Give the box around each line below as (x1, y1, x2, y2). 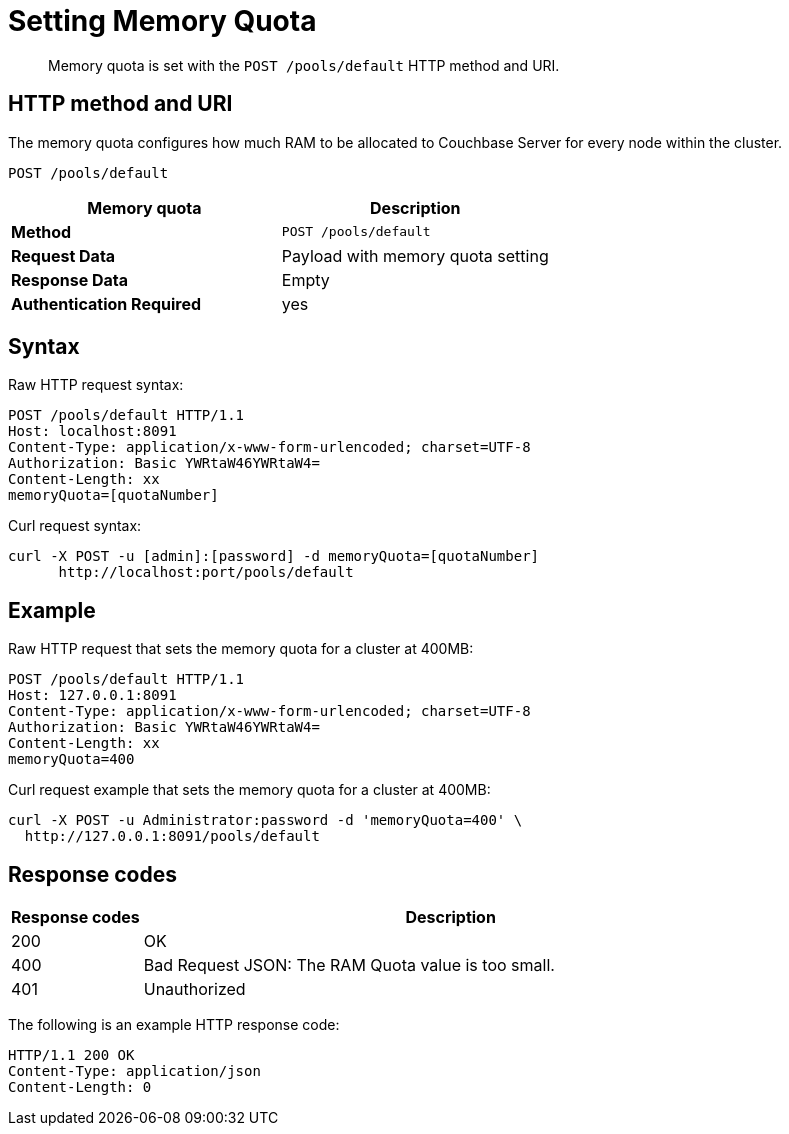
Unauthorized (143, 979, 246, 1000)
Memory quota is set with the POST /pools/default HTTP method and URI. (48, 56, 560, 74)
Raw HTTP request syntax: (8, 376, 184, 394)
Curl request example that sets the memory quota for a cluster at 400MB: (8, 781, 491, 799)
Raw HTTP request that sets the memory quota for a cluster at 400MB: (8, 640, 474, 658)
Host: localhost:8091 (8, 423, 177, 440)
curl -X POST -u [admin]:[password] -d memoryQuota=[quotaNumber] (8, 548, 540, 565)
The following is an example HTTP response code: (8, 1016, 340, 1034)
